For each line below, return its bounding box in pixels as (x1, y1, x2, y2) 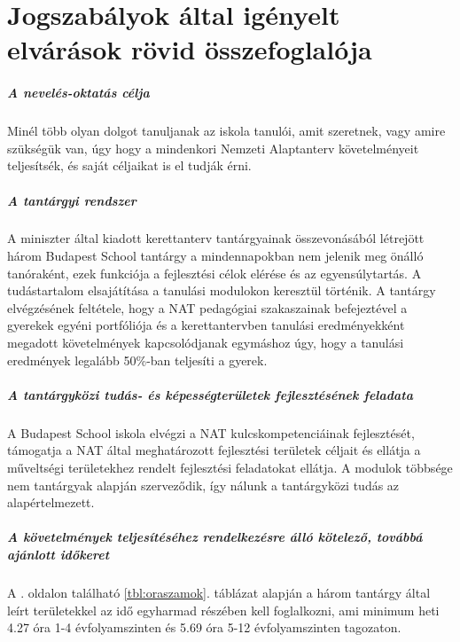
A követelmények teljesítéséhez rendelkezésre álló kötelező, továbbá (7, 528, 423, 546)
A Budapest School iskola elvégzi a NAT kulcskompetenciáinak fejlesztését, (7, 423, 415, 442)
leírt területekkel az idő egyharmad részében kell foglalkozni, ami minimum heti (7, 600, 440, 619)
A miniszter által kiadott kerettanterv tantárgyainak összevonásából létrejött (7, 229, 425, 247)
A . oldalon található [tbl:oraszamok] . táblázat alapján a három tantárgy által (7, 583, 431, 601)
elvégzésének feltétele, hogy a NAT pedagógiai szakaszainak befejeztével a (7, 298, 408, 317)
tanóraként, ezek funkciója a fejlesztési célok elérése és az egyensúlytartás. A (7, 263, 422, 282)
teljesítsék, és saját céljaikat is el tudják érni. (7, 156, 252, 175)
